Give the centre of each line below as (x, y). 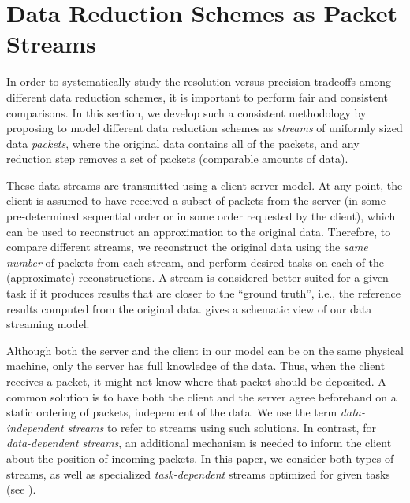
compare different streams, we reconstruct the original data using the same (187, 247)
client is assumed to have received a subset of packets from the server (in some (196, 200)
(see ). (21, 489)
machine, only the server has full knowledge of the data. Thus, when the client (196, 366)
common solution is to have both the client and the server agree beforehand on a (201, 396)
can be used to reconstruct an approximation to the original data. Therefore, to (199, 231)
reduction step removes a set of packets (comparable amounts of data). (177, 159)
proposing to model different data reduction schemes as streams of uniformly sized (205, 128)
